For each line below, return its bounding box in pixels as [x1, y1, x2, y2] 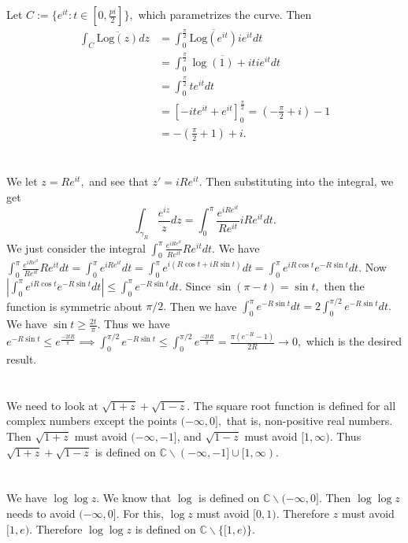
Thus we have [104, 316, 170, 332]
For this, [123, 505, 164, 521]
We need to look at [6, 397, 98, 413]
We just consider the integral [6, 239, 146, 256]
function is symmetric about [6, 297, 143, 314]
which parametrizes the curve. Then [138, 6, 312, 23]
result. [6, 351, 37, 368]
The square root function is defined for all [193, 397, 396, 413]
